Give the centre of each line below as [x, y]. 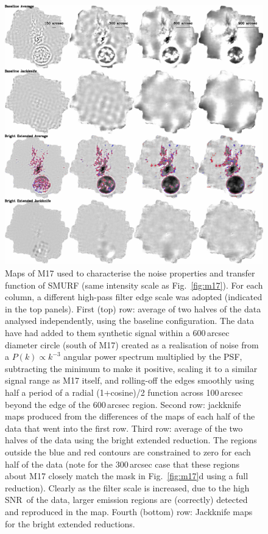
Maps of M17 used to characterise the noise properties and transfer [130, 273]
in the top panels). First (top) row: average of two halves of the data [133, 308]
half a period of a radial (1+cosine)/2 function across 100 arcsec [124, 392]
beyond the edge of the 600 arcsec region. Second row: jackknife [123, 404]
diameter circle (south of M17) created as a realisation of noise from [132, 344]
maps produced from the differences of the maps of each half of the [130, 416]
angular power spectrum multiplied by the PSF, [153, 357]
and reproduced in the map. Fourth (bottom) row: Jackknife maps [129, 511]
